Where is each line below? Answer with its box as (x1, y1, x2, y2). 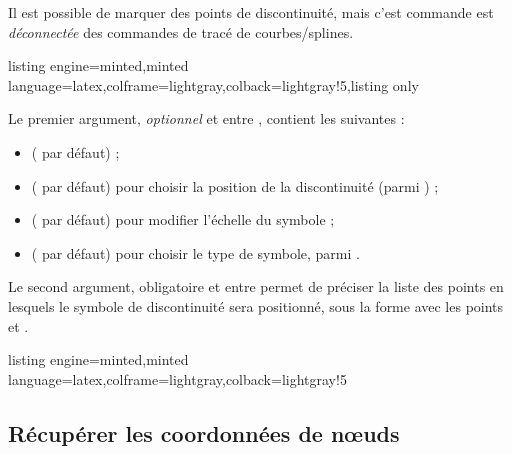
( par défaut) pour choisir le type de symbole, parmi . (31, 242, 360, 263)
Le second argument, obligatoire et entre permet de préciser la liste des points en (8, 276, 504, 297)
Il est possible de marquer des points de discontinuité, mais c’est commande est (8, 2, 494, 22)
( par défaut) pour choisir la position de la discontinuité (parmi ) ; (31, 175, 439, 196)
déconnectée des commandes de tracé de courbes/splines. (8, 21, 354, 42)
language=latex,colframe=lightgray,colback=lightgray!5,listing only (8, 74, 419, 95)
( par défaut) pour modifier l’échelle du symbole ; (31, 209, 335, 230)
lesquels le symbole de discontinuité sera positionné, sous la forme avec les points (8, 295, 504, 316)
